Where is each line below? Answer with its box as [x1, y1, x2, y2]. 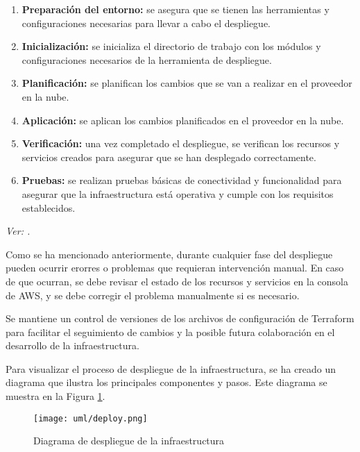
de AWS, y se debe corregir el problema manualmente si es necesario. [6, 287, 300, 302]
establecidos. [22, 200, 76, 215]
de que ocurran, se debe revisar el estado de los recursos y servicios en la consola [6, 274, 349, 288]
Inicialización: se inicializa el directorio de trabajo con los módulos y [22, 39, 321, 53]
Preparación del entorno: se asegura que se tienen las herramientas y [22, 2, 329, 16]
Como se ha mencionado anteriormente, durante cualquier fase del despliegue [6, 246, 333, 261]
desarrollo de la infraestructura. [6, 338, 139, 353]
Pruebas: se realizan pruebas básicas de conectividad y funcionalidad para [22, 173, 342, 187]
